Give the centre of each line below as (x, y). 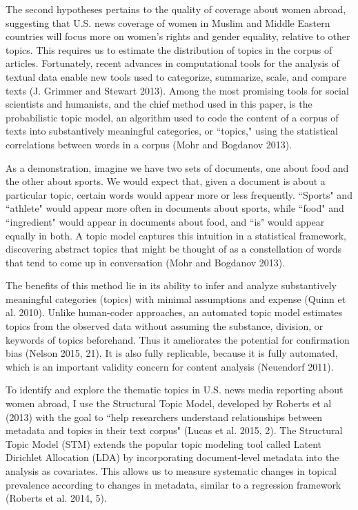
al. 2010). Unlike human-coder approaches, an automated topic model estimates (174, 312)
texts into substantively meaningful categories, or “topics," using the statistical (172, 131)
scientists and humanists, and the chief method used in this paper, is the (159, 104)
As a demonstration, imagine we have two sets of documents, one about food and (177, 167)
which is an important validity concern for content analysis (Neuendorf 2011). (170, 366)
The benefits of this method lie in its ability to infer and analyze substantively (171, 285)
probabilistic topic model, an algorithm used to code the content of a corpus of (172, 117)
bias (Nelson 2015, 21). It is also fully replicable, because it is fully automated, (172, 353)
